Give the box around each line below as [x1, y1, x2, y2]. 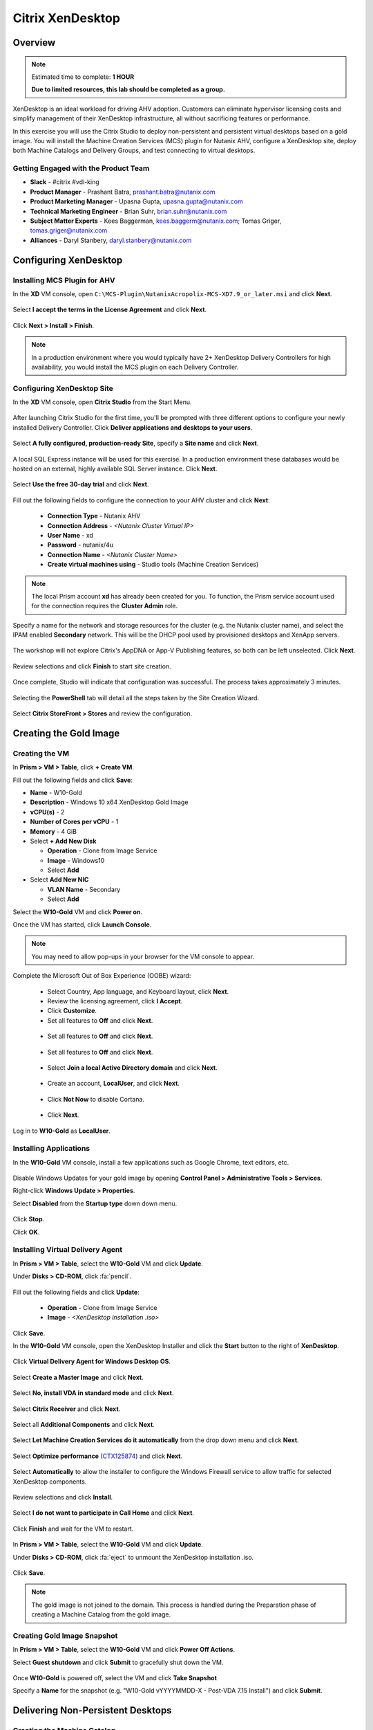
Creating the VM [12, 748, 69, 758]
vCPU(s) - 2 [30, 808, 65, 816]
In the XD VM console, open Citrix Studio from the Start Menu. [12, 398, 192, 406]
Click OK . [12, 1228, 40, 1236]
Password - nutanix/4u [47, 540, 114, 549]
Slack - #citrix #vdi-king [30, 178, 99, 186]
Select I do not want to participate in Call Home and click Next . [12, 1509, 195, 1517]
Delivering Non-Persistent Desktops [12, 1704, 172, 1716]
